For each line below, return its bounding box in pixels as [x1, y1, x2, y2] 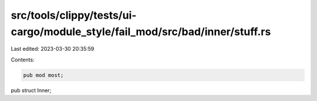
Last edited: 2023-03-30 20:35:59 [11, 46, 95, 53]
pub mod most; [23, 72, 64, 78]
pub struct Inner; [11, 86, 52, 93]
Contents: [11, 56, 35, 63]
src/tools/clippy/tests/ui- [11, 9, 137, 22]
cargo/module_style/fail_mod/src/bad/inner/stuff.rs [11, 25, 271, 38]
